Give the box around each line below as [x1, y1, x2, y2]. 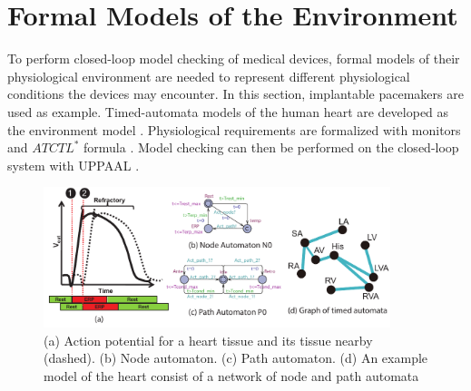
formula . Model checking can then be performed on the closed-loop [83, 138, 459, 157]
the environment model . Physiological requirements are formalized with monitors [7, 120, 461, 139]
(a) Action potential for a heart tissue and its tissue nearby [44, 330, 373, 349]
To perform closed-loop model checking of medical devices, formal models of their [7, 49, 460, 68]
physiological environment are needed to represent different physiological [7, 66, 410, 85]
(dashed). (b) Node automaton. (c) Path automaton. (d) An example [44, 348, 428, 367]
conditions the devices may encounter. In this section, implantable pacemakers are [7, 84, 464, 103]
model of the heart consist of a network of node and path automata [44, 366, 419, 385]
